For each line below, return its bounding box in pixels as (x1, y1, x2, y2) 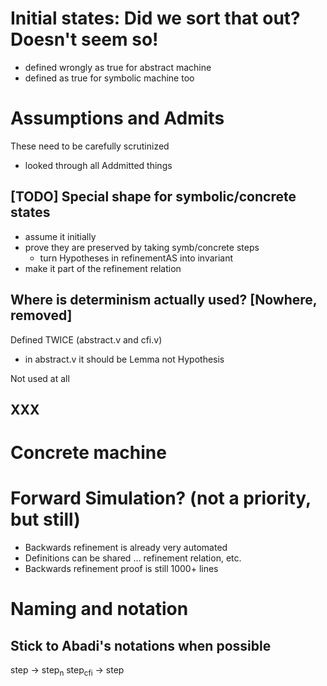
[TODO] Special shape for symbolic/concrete (10, 188, 297, 206)
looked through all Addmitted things (24, 159, 173, 171)
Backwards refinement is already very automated (24, 542, 228, 554)
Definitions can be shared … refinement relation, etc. (24, 552, 242, 564)
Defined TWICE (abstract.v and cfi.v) (10, 333, 163, 346)
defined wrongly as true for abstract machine (24, 61, 212, 73)
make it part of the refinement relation (24, 262, 182, 274)
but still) (10, 508, 81, 531)
